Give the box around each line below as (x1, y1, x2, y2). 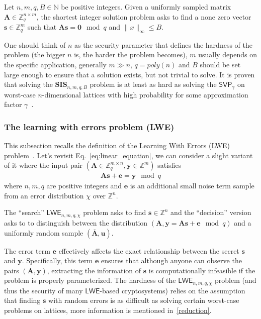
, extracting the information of (47, 265, 141, 275)
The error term (4, 245, 50, 256)
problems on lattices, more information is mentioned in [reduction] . (4, 304, 212, 315)
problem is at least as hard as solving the (90, 79, 217, 89)
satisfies (157, 160, 182, 170)
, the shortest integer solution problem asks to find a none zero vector (36, 11, 251, 22)
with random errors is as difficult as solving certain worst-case (48, 295, 239, 305)
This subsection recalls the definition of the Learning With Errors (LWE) (4, 140, 230, 151)
